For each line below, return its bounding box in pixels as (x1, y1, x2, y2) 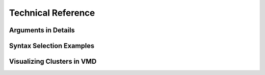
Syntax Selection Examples (9, 42, 95, 50)
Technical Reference (9, 7, 95, 18)
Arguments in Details (9, 26, 75, 34)
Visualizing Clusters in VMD (9, 57, 97, 66)
